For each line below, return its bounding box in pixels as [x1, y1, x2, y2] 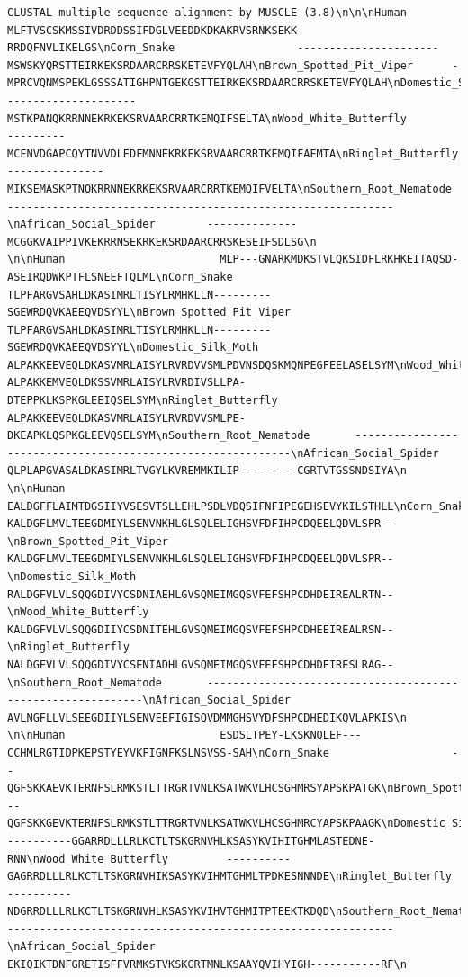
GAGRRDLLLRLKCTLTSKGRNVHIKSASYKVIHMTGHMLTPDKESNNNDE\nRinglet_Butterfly [7, 870, 452, 883]
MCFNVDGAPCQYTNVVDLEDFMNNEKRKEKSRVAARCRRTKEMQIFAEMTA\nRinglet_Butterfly [7, 147, 459, 160]
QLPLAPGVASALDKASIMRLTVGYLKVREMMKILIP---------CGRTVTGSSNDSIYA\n [7, 464, 407, 478]
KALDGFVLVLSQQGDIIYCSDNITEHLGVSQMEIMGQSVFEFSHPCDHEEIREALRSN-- [7, 623, 394, 636]
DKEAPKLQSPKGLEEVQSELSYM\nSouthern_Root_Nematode [7, 429, 310, 443]
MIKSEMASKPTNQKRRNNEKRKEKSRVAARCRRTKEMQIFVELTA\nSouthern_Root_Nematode [7, 182, 452, 195]
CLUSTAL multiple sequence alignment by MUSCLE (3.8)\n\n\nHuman [7, 6, 407, 19]
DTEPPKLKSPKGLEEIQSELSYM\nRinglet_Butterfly [7, 394, 278, 408]
